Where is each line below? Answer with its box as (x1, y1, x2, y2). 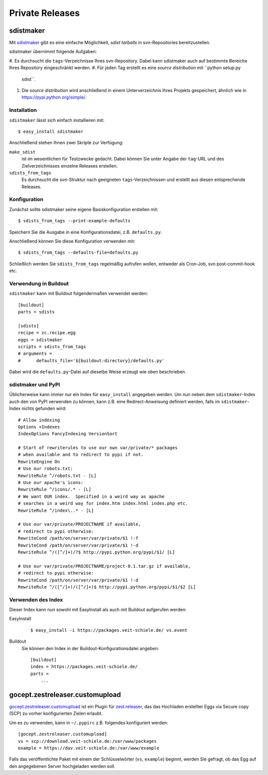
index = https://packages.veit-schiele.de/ (30, 664, 138, 670)
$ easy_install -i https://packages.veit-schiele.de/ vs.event (30, 627, 188, 633)
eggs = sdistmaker (18, 337, 63, 343)
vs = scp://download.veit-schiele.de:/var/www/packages (18, 738, 157, 744)
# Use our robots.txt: (18, 466, 73, 472)
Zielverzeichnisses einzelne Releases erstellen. (21, 163, 118, 169)
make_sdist (9, 149, 36, 155)
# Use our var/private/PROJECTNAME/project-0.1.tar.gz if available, (18, 563, 191, 569)
